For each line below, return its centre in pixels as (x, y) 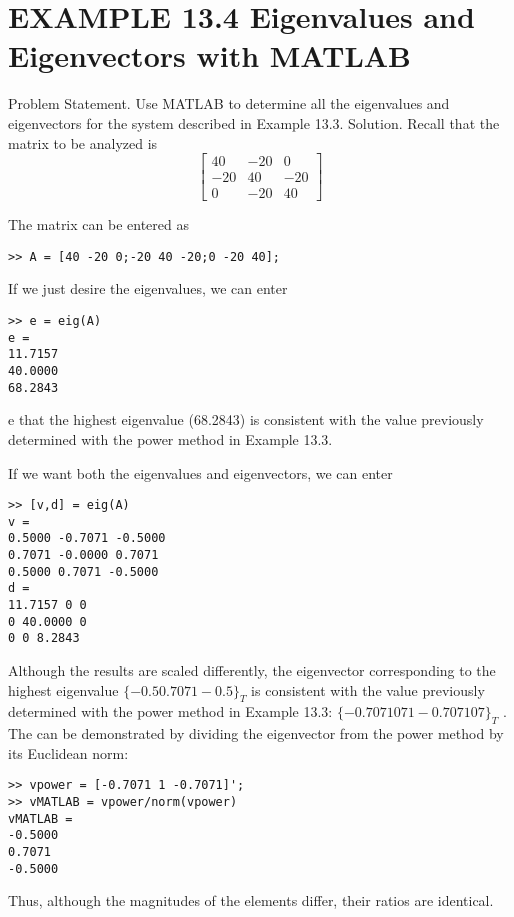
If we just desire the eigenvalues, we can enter (148, 288)
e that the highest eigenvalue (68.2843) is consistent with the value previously (246, 419)
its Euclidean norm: (68, 752)
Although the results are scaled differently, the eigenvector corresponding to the (252, 670)
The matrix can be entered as (98, 224)
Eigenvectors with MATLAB (210, 55)
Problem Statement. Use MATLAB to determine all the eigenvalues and (229, 103)
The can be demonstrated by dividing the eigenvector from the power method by (256, 733)
